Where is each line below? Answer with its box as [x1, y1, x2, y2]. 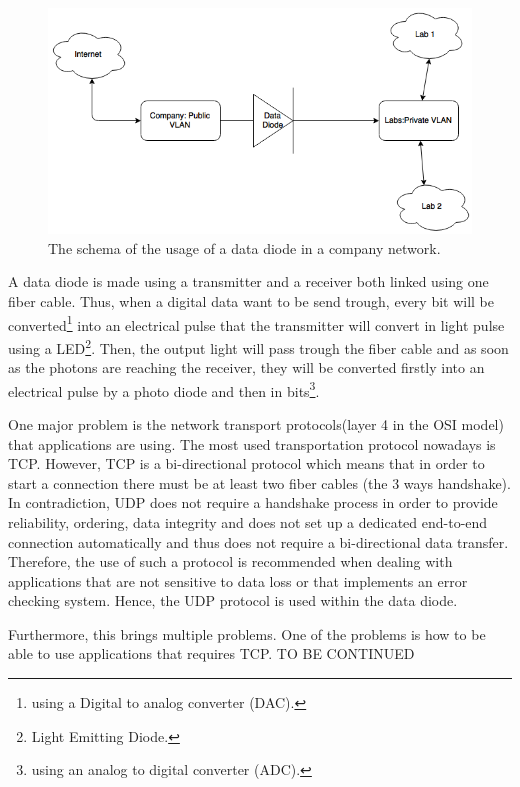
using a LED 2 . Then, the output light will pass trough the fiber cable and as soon [8, 334, 509, 358]
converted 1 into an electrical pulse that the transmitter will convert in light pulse [8, 311, 505, 335]
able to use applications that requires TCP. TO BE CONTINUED [8, 643, 415, 664]
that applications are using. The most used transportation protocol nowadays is [8, 433, 496, 454]
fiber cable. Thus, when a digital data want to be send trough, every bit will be [8, 291, 495, 311]
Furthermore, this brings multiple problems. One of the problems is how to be [8, 623, 486, 644]
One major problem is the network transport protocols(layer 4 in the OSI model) [8, 413, 504, 434]
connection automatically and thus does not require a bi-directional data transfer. [8, 531, 509, 552]
